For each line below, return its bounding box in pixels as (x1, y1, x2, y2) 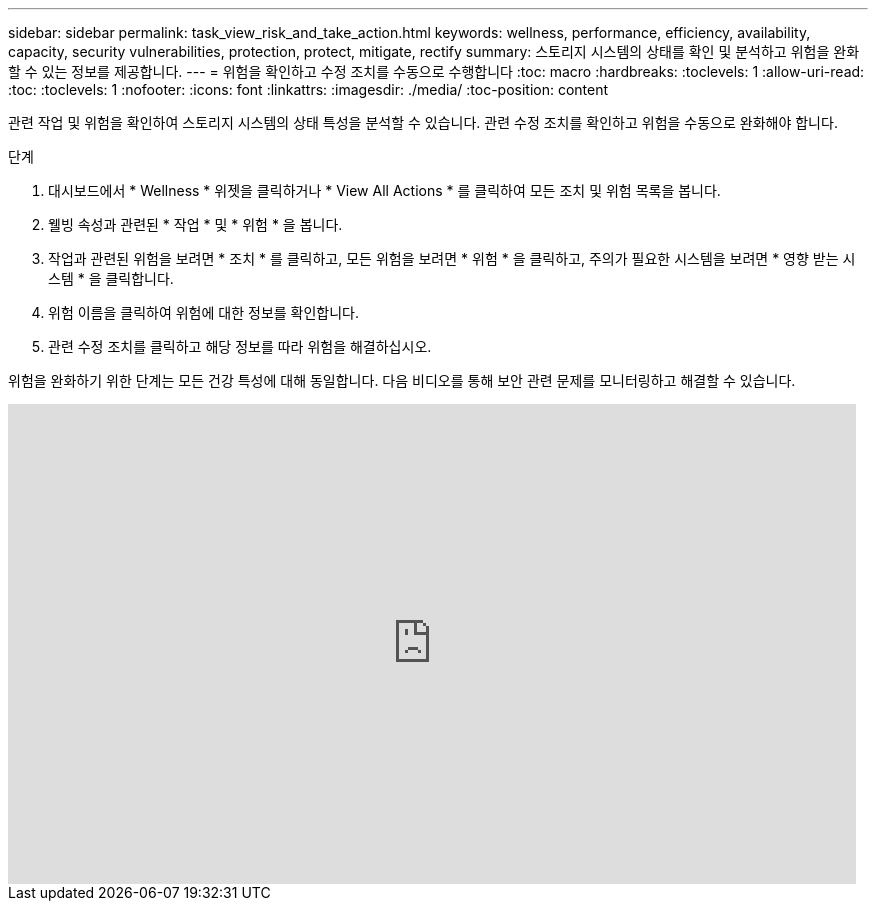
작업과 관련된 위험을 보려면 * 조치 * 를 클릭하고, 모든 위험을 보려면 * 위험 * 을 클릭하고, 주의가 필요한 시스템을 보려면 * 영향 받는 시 (48, 250, 856, 267)
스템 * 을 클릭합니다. (48, 270, 174, 287)
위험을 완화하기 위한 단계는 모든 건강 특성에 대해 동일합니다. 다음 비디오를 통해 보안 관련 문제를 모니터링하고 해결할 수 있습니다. (8, 372, 796, 389)
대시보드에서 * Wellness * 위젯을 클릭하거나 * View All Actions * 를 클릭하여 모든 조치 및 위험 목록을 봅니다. (48, 182, 721, 199)
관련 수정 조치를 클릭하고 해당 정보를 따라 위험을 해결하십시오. (48, 338, 432, 355)
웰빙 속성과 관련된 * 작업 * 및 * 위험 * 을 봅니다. (48, 216, 343, 233)
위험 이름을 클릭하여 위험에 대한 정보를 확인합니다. (48, 304, 360, 321)
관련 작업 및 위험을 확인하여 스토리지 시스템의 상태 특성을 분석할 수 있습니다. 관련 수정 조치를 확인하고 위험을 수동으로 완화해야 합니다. (8, 114, 838, 131)
